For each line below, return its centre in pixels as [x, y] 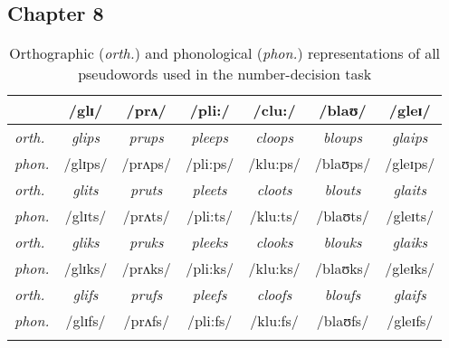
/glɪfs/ [86, 321]
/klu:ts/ [274, 216]
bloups [343, 137]
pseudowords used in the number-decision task [225, 74]
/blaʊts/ [343, 216]
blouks [343, 242]
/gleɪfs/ [410, 321]
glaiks [410, 242]
